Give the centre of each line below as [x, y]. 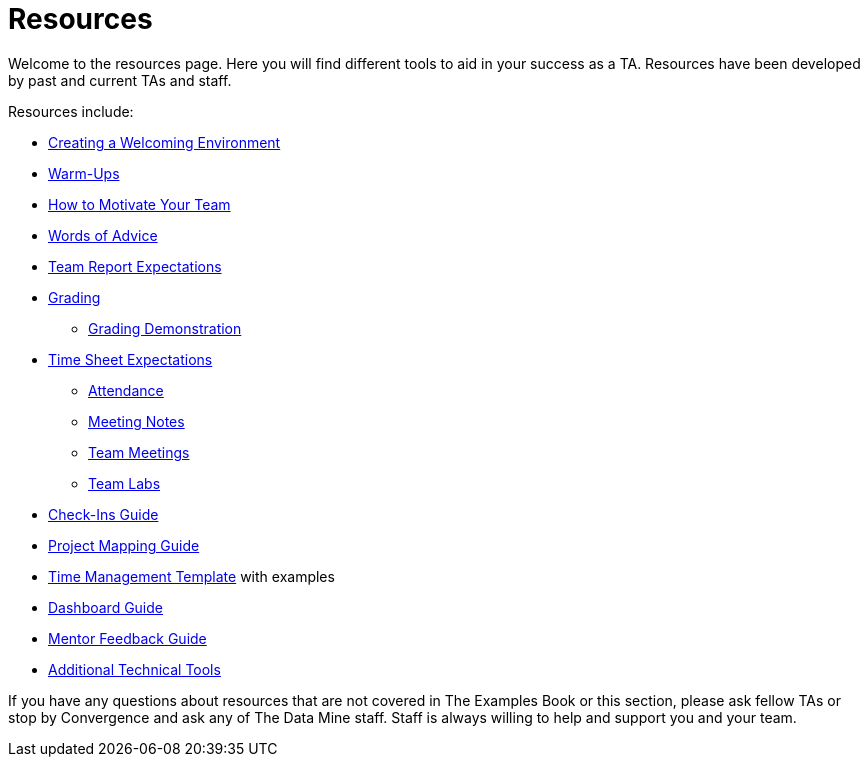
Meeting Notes [136, 421]
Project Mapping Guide [124, 545]
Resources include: [71, 111]
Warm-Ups [84, 173]
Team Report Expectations [135, 266]
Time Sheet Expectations [130, 359]
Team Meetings [139, 452]
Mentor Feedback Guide [127, 638]
